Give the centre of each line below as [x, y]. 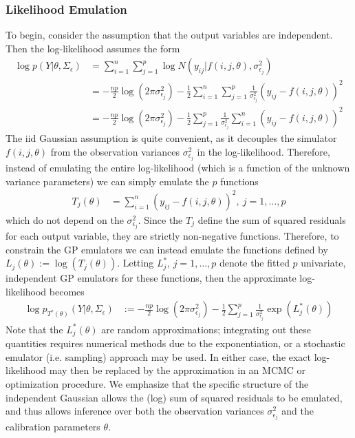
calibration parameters [53, 427]
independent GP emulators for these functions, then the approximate [151, 278]
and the [298, 411]
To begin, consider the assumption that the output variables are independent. [169, 35]
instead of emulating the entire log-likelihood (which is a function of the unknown [178, 168]
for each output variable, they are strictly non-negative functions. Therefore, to [172, 235]
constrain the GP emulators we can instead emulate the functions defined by [167, 249]
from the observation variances [115, 152]
